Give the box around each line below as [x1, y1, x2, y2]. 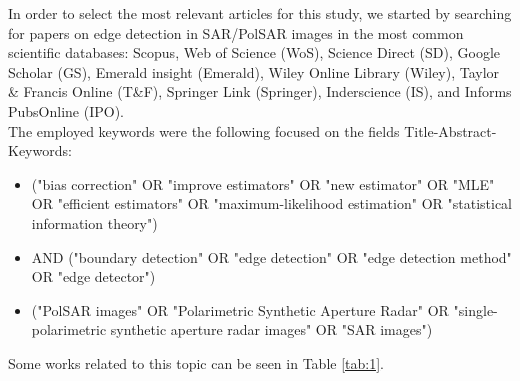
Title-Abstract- [404, 120, 497, 141]
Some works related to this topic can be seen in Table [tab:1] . [8, 352, 384, 373]
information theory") [31, 212, 158, 233]
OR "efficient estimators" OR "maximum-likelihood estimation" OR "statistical [31, 193, 512, 214]
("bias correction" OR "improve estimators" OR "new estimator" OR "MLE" [31, 173, 495, 194]
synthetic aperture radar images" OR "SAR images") [110, 319, 433, 340]
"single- [453, 299, 498, 320]
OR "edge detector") [31, 266, 156, 287]
